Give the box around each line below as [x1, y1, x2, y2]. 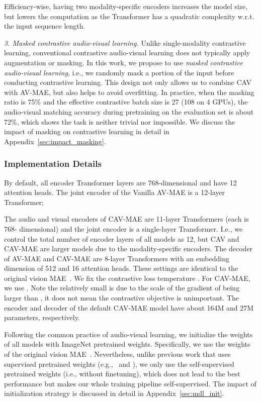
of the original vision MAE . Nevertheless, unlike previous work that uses [4, 349, 231, 359]
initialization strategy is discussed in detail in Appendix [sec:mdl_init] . [4, 388, 224, 398]
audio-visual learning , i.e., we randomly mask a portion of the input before [4, 67, 234, 77]
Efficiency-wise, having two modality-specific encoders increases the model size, [4, 1, 248, 11]
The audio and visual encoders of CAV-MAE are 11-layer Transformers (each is [4, 214, 249, 224]
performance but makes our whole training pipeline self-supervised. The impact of [4, 378, 256, 388]
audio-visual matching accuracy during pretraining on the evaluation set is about [4, 106, 254, 117]
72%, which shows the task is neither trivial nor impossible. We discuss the [4, 116, 235, 127]
